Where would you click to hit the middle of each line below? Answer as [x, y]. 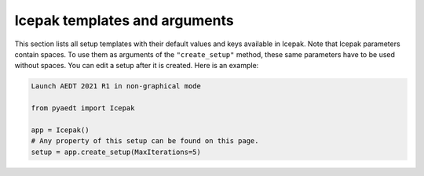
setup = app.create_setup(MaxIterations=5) [116, 152]
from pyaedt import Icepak [83, 108]
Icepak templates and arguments [124, 20]
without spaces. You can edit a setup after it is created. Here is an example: [137, 66]
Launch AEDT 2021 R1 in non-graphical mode [116, 86]
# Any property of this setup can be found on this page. [145, 141]
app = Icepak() [60, 130]
